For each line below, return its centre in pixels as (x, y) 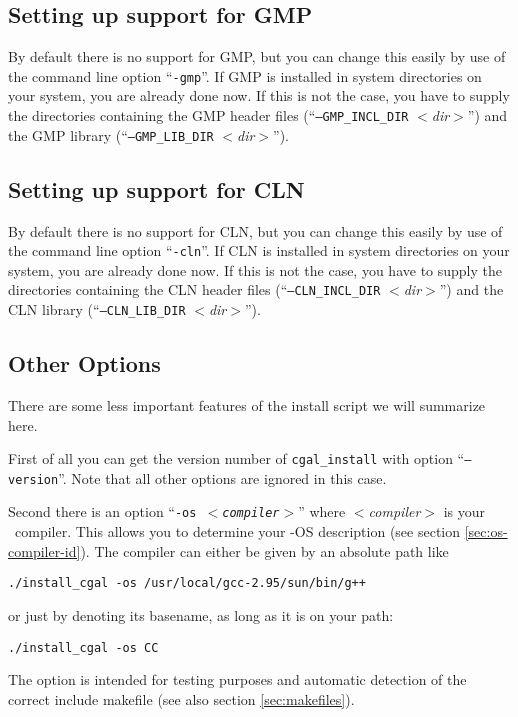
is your (464, 511)
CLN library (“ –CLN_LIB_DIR (97, 309)
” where (322, 511)
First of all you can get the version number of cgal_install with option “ (236, 458)
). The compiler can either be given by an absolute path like (264, 550)
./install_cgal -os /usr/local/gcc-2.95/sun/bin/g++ (187, 583)
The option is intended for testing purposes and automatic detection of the (237, 679)
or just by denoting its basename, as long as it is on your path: (201, 614)
